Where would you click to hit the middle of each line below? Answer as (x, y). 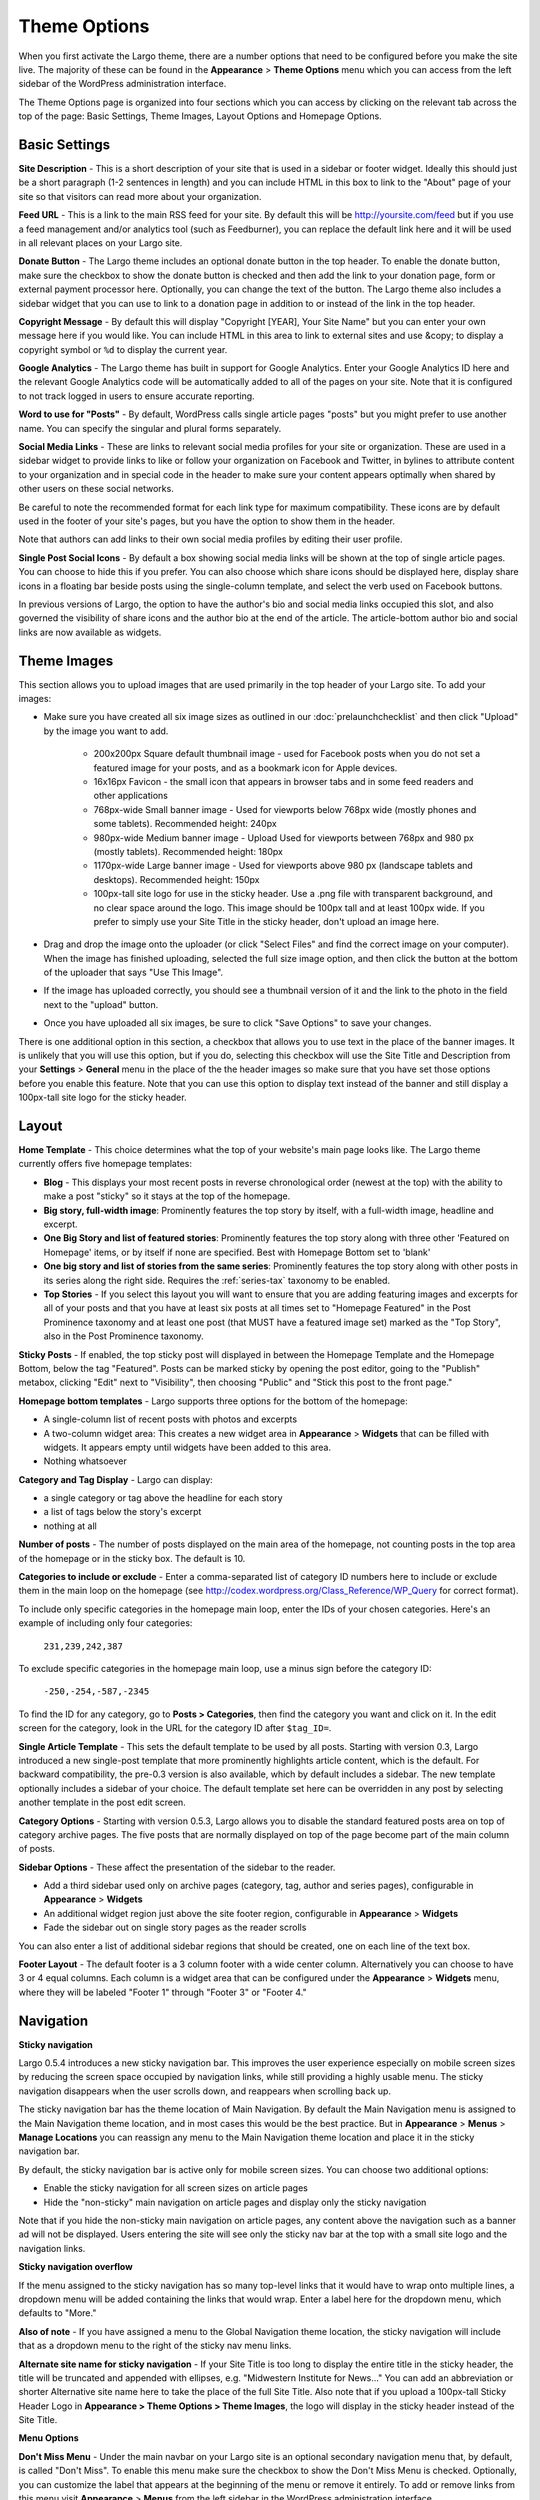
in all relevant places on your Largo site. (100, 242)
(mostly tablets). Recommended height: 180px (188, 851)
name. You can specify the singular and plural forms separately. (150, 428)
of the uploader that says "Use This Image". (133, 972)
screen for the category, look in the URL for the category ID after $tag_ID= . (175, 1728)
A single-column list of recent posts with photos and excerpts (170, 1419)
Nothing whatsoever (85, 1461)
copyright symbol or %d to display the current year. (123, 349)
